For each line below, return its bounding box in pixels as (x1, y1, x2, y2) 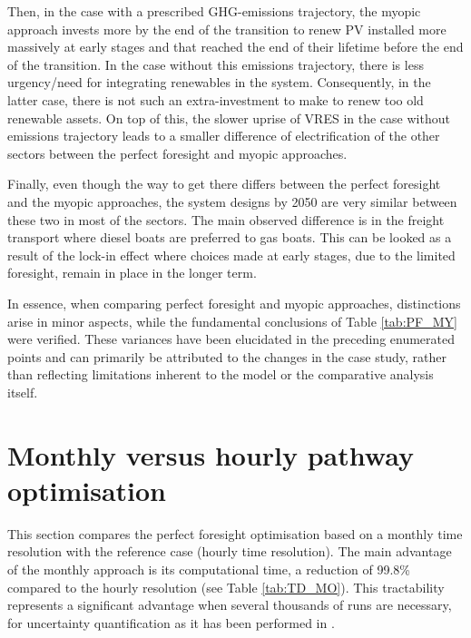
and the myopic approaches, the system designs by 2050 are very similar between (7, 191, 457, 211)
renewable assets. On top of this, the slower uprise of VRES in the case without (7, 108, 450, 127)
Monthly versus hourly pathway (7, 436, 414, 473)
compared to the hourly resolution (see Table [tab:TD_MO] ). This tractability (7, 577, 445, 596)
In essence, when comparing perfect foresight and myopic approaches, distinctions (7, 293, 461, 312)
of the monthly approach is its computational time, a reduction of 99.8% (7, 559, 410, 578)
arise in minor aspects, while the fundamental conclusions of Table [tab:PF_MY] (7, 311, 457, 330)
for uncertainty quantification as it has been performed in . (7, 613, 335, 632)
